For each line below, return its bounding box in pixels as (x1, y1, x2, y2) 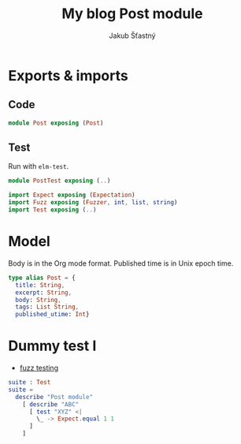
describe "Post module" (15, 393, 93, 401)
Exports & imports (8, 66, 128, 84)
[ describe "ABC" (22, 400, 80, 409)
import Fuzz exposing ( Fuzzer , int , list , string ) (8, 199, 178, 207)
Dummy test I (8, 337, 97, 355)
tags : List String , (15, 303, 80, 312)
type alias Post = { (8, 274, 76, 282)
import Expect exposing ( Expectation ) (8, 191, 135, 200)
